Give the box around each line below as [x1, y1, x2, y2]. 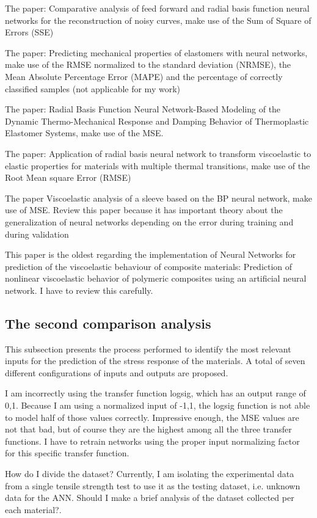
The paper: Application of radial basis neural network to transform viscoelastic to [5, 147, 312, 159]
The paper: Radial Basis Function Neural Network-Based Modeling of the [5, 103, 281, 115]
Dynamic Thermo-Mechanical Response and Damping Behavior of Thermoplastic [5, 114, 309, 127]
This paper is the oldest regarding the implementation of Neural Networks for [5, 248, 296, 261]
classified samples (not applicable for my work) [5, 82, 180, 95]
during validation [5, 227, 69, 240]
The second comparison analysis [5, 313, 211, 332]
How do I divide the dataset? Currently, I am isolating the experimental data [5, 467, 294, 480]
